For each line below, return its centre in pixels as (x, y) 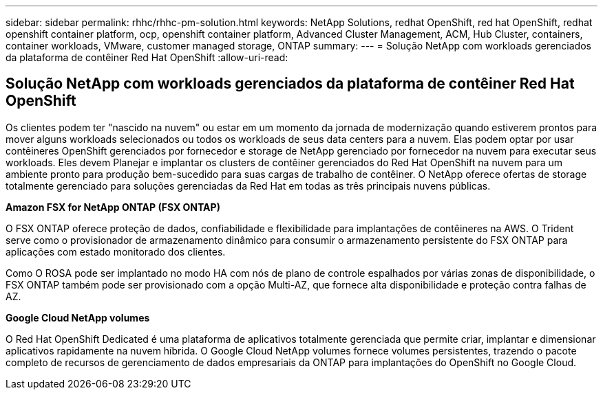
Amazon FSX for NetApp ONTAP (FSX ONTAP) (113, 207)
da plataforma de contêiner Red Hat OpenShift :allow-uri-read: (147, 57)
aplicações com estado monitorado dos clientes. (116, 251)
